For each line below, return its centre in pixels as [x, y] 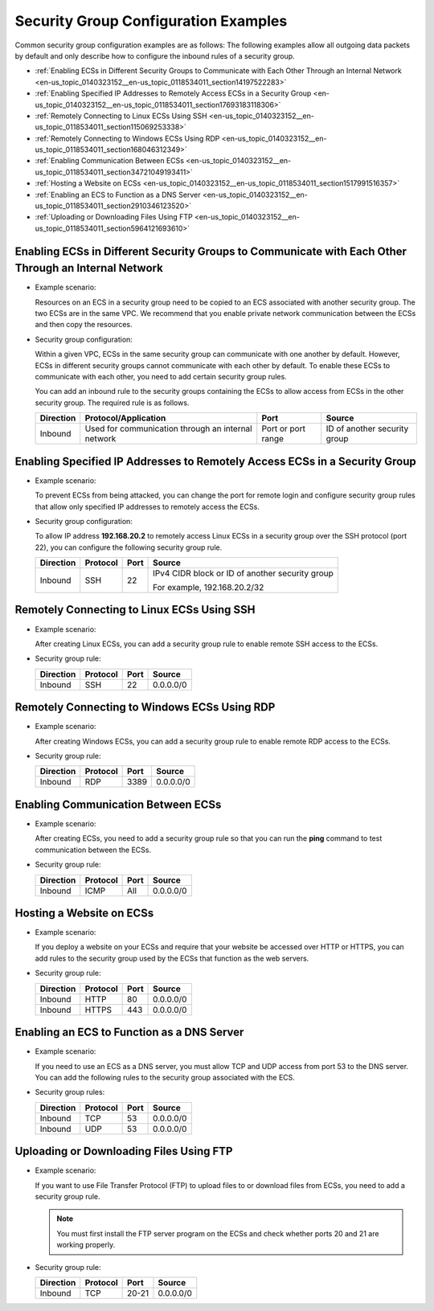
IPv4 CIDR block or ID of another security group [243, 573]
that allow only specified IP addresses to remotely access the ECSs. [147, 506]
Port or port [283, 428]
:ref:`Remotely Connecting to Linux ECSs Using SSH [121, 116]
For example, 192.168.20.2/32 [209, 588]
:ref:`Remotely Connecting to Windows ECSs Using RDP [127, 138]
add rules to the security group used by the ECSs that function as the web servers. [172, 958]
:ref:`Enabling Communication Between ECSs [110, 161]
